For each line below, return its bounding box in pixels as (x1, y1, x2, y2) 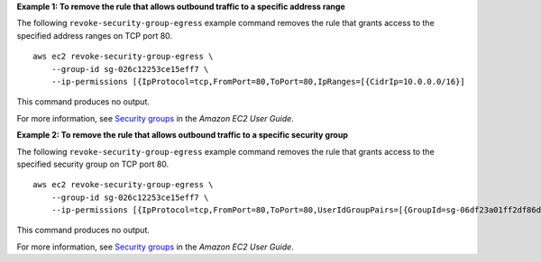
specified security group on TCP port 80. (16, 158, 170, 169)
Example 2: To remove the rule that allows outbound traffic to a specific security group (16, 130, 349, 140)
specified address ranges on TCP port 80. (16, 30, 173, 41)
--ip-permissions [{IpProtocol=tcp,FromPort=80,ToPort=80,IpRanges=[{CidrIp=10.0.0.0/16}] (50, 77, 466, 86)
